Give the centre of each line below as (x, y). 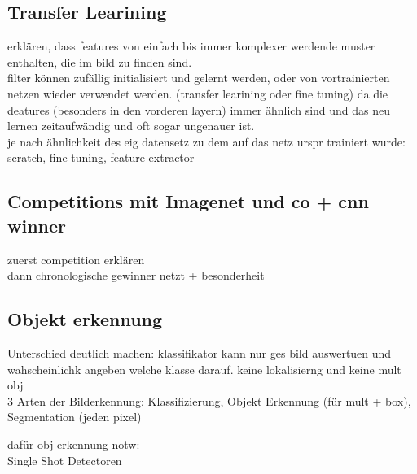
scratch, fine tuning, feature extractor (101, 157)
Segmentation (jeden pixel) (75, 417)
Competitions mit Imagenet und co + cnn (188, 201)
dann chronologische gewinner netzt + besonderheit (136, 275)
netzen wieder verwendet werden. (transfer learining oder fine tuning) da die (198, 93)
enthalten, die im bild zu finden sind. (100, 61)
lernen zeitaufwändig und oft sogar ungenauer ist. (131, 126)
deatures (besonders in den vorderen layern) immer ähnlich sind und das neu (199, 109)
